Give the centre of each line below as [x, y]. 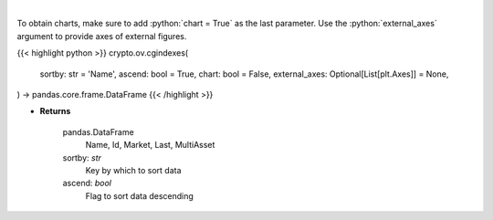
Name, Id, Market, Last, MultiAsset [150, 145]
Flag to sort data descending [139, 195]
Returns [55, 111]
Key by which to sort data [133, 170]
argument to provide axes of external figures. [102, 36]
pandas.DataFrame [98, 131]
